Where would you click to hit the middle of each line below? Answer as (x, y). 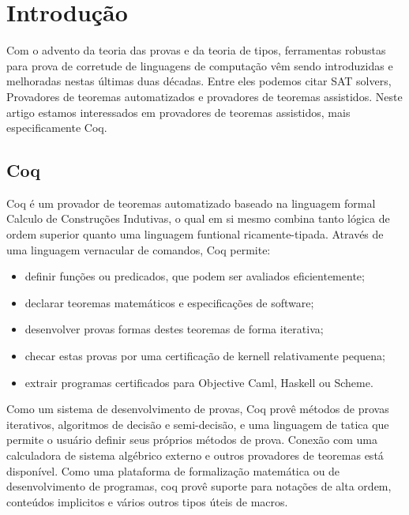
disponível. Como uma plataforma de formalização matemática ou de (173, 470)
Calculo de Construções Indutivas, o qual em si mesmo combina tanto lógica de (198, 218)
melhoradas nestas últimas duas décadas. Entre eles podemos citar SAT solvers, (199, 81)
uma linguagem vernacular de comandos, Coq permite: (139, 249)
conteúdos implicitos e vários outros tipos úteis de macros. (147, 501)
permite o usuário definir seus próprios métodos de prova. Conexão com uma (192, 440)
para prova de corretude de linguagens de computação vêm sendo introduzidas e (200, 65)
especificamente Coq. (57, 128)
